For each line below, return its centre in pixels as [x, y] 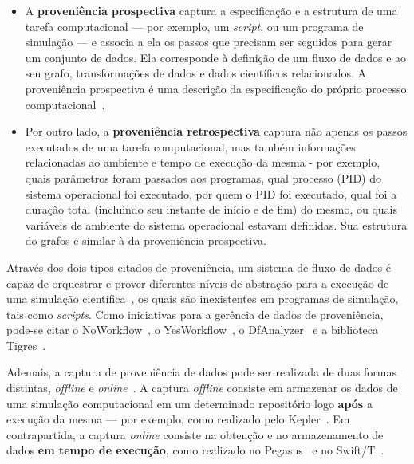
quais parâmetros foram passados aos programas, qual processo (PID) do [203, 177]
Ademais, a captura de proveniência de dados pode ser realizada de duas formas [202, 372]
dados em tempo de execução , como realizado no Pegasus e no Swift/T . [195, 450]
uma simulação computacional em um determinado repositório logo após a [189, 403]
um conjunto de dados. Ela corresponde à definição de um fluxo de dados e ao [216, 57]
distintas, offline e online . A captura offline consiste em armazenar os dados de [202, 388]
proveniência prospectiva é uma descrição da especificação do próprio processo [216, 88]
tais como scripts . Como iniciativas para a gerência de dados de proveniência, [195, 314]
